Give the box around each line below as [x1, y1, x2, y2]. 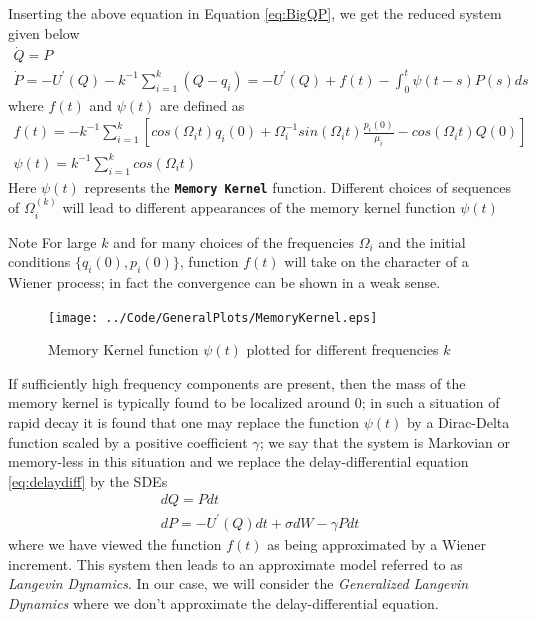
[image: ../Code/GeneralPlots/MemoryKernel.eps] [48, 310, 378, 325]
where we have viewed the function [8, 533, 222, 554]
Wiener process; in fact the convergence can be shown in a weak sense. [8, 272, 441, 292]
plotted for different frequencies [246, 339, 439, 360]
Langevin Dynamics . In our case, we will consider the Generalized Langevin [8, 573, 469, 594]
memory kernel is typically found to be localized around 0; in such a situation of [8, 392, 500, 413]
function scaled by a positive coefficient [8, 431, 248, 452]
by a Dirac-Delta [406, 412, 510, 433]
